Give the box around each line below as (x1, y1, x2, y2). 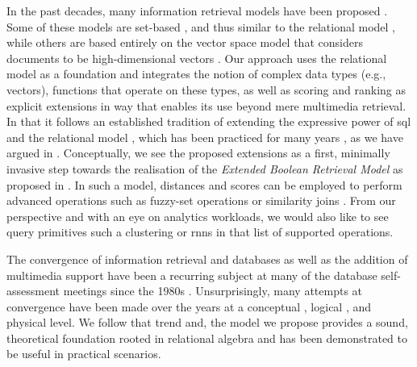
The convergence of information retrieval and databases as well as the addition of (6, 250, 408, 267)
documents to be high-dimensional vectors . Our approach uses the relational (6, 49, 387, 66)
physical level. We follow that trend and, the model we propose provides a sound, (6, 314, 408, 331)
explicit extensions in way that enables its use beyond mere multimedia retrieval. (6, 97, 407, 114)
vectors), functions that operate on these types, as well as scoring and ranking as (6, 81, 407, 98)
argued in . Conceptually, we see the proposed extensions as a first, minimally (6, 144, 390, 161)
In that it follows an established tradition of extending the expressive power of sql (6, 113, 411, 130)
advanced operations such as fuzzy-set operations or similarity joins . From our (6, 192, 396, 209)
